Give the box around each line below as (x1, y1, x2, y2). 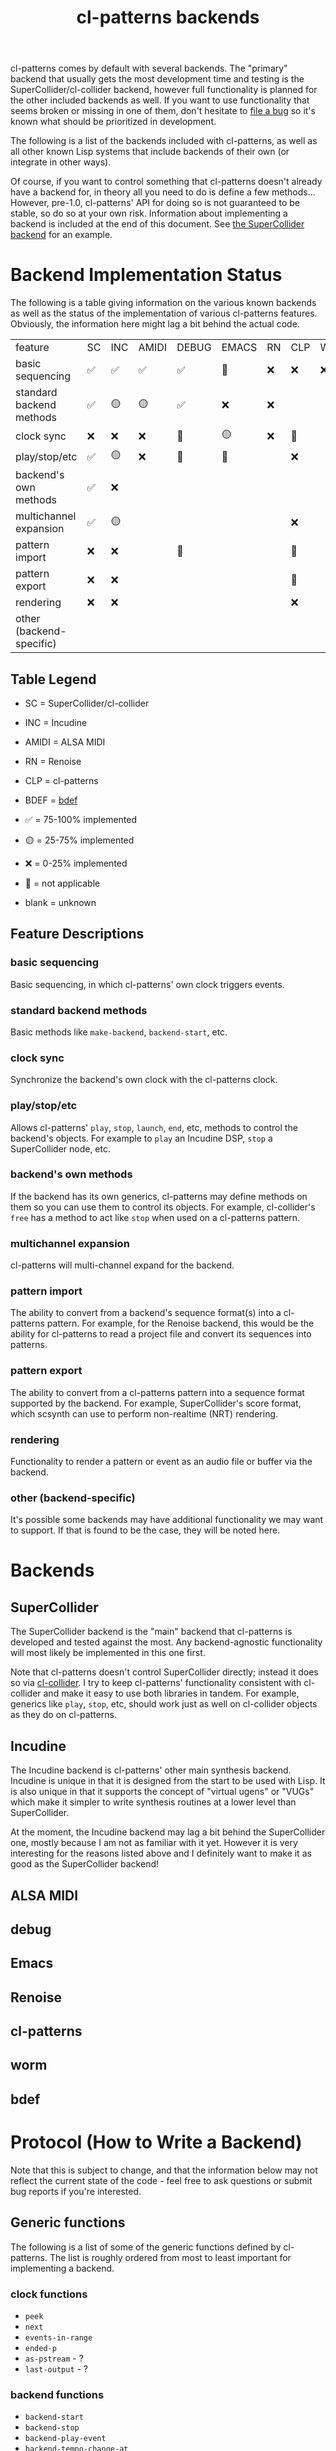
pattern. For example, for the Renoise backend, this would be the (46, 1317, 315, 1330)
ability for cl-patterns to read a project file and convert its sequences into (10, 1328, 312, 1340)
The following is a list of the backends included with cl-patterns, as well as (10, 135, 318, 147)
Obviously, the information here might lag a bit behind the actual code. (10, 318, 300, 330)
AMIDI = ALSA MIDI (24, 736, 106, 748)
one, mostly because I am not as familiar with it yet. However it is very (10, 1837, 298, 1849)
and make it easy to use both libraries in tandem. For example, (43, 1687, 300, 1700)
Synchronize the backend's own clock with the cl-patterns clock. (10, 1074, 278, 1086)
